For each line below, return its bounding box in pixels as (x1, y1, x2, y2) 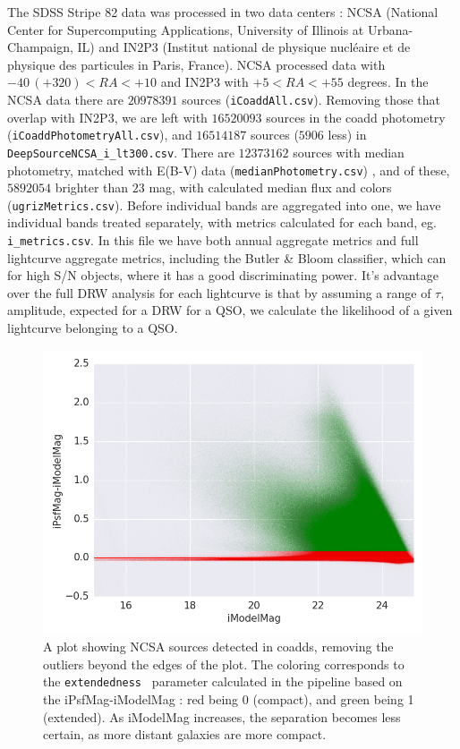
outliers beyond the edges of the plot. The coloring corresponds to (43, 654, 405, 673)
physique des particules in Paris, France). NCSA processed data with (7, 55, 386, 73)
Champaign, (7, 38, 73, 56)
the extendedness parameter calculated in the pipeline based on (43, 672, 403, 691)
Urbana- (367, 20, 413, 38)
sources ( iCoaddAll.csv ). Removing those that (182, 89, 441, 108)
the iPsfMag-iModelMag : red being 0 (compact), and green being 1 (43, 690, 414, 709)
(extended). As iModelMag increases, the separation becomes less (43, 707, 401, 726)
